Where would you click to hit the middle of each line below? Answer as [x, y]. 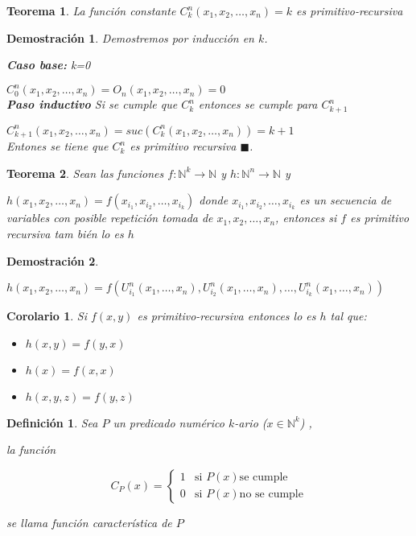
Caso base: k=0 [49, 65]
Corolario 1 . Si [47, 316]
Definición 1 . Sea [52, 422]
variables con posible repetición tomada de [110, 218]
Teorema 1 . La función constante [91, 10]
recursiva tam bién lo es [65, 233]
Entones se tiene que [58, 146]
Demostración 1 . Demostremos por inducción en [130, 37]
